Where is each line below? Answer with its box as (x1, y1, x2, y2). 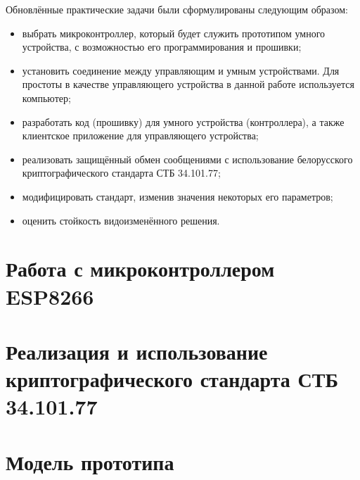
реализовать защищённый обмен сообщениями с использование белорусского (22, 151, 353, 166)
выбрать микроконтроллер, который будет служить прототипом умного (22, 25, 326, 40)
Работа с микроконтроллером (6, 254, 275, 283)
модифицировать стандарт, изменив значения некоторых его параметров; (22, 189, 333, 203)
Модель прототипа (6, 447, 174, 476)
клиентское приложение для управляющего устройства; (22, 128, 259, 143)
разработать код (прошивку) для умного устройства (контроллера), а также (22, 114, 345, 129)
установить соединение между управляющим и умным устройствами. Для (22, 63, 340, 77)
